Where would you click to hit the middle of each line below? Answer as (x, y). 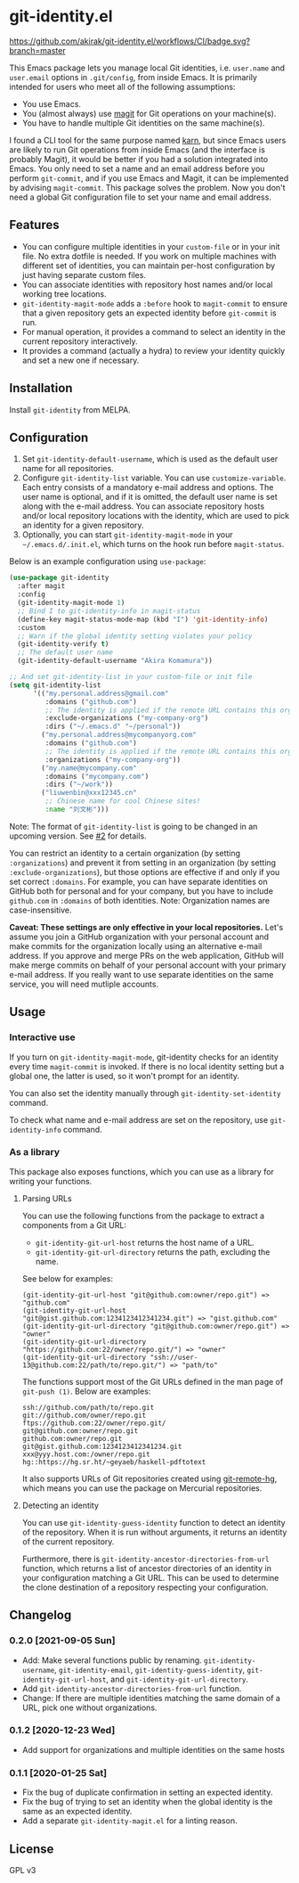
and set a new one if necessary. (81, 360)
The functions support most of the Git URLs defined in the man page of (153, 1381)
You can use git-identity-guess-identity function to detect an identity (154, 1522)
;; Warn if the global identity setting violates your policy (135, 636)
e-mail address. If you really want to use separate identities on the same (141, 974)
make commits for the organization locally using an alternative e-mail (136, 946)
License (32, 1849)
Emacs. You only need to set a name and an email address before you (137, 168)
